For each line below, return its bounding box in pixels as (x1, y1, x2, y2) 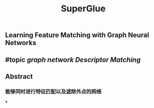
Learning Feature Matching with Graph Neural (5, 31, 150, 40)
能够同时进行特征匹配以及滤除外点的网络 (5, 88, 102, 95)
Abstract (5, 72, 33, 81)
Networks (5, 39, 36, 47)
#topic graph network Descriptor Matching (5, 55, 141, 64)
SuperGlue (60, 3, 106, 14)
